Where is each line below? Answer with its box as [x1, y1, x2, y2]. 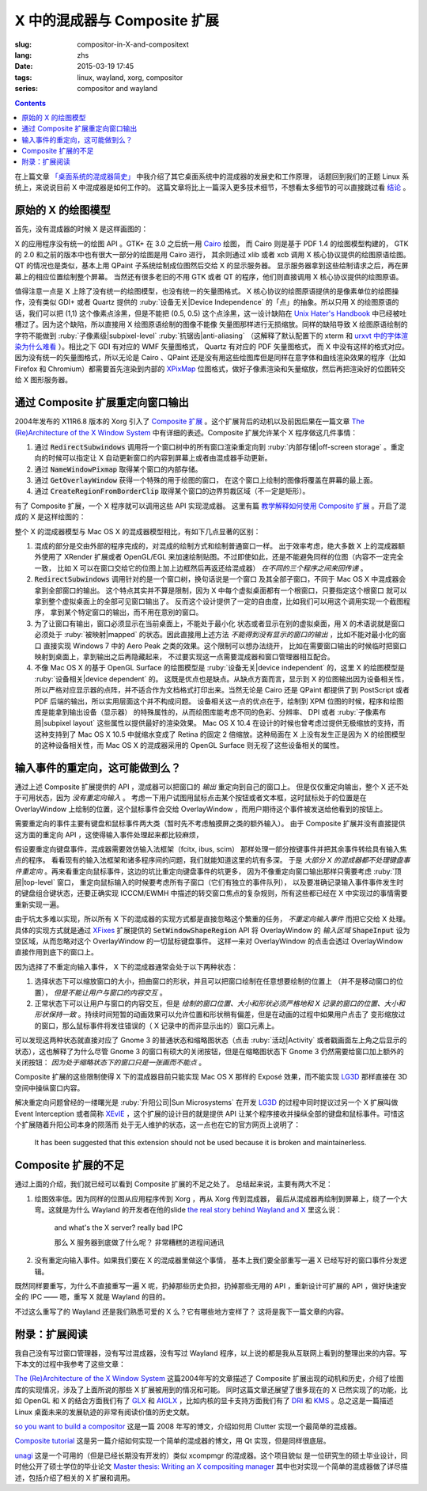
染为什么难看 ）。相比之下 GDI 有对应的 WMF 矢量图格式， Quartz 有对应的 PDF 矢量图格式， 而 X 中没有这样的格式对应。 [14, 342, 409, 351]
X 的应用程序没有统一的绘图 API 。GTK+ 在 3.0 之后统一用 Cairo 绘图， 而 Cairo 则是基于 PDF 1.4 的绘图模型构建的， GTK [14, 238, 409, 248]
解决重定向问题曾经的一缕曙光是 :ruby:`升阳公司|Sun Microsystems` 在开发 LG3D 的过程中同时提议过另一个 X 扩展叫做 [14, 1098, 399, 1107]
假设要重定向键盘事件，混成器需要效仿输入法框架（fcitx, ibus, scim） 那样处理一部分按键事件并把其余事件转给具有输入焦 [14, 844, 407, 854]
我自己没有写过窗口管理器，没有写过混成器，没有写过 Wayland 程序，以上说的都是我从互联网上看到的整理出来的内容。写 [14, 1348, 407, 1357]
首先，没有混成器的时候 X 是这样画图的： [14, 224, 149, 233]
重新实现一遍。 [14, 899, 63, 909]
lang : [14, 50, 32, 59]
